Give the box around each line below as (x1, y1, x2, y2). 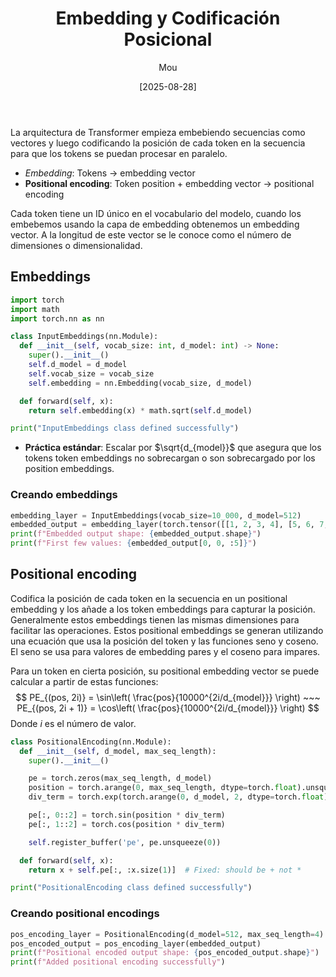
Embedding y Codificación (55, 7, 281, 30)
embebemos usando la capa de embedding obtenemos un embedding (10, 218, 300, 230)
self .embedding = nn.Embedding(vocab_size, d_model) (28, 378, 253, 388)
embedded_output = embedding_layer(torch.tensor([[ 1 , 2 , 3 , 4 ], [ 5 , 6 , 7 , (10, 520, 329, 530)
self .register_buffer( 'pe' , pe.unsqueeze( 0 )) (28, 837, 222, 847)
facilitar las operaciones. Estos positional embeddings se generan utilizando (10, 624, 324, 636)
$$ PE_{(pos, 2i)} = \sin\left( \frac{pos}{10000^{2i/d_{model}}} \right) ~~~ (15, 691, 321, 703)
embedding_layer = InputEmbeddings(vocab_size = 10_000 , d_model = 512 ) (10, 510, 302, 521)
